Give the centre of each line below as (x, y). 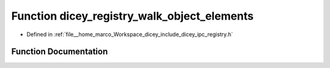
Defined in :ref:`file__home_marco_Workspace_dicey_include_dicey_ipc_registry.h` (130, 34)
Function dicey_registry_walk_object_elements (132, 16)
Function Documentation (60, 52)
